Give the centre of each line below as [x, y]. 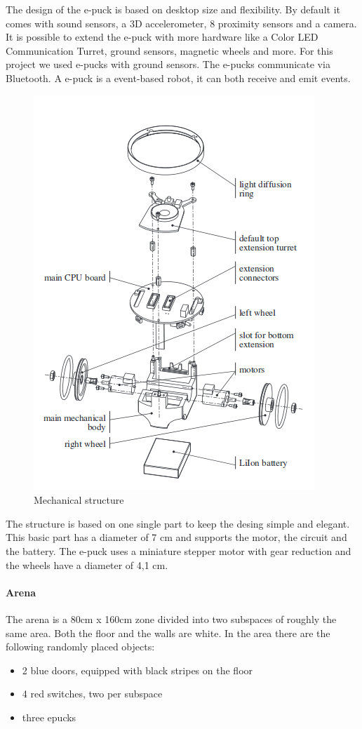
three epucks [49, 717]
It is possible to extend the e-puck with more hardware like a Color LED [162, 37]
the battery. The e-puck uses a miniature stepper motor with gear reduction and [179, 550]
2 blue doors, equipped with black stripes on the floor [138, 670]
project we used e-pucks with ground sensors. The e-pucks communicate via [168, 64]
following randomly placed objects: [80, 647]
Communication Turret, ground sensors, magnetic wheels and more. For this [169, 50]
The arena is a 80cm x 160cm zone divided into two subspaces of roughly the [171, 618]
